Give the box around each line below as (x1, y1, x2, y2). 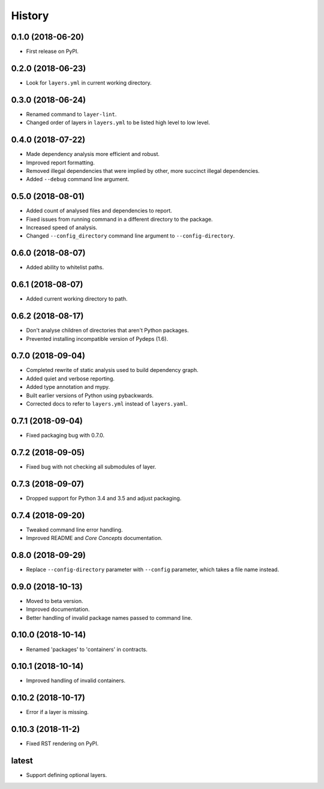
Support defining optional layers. (26, 772, 107, 779)
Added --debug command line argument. (26, 176, 130, 183)
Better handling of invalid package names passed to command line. (26, 614, 193, 621)
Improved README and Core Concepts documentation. (26, 535, 163, 542)
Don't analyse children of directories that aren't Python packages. (26, 327, 189, 334)
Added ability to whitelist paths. (26, 264, 104, 271)
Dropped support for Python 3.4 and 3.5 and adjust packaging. (26, 494, 182, 502)
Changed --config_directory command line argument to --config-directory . (26, 232, 235, 239)
